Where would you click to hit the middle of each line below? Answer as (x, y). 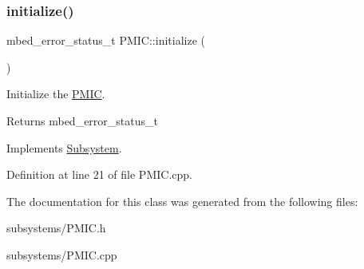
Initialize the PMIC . (56, 94)
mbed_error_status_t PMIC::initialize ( (106, 40)
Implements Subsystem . (64, 147)
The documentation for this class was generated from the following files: (182, 201)
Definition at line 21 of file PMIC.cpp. (99, 174)
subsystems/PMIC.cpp (62, 254)
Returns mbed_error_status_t (82, 121)
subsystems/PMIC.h (56, 228)
